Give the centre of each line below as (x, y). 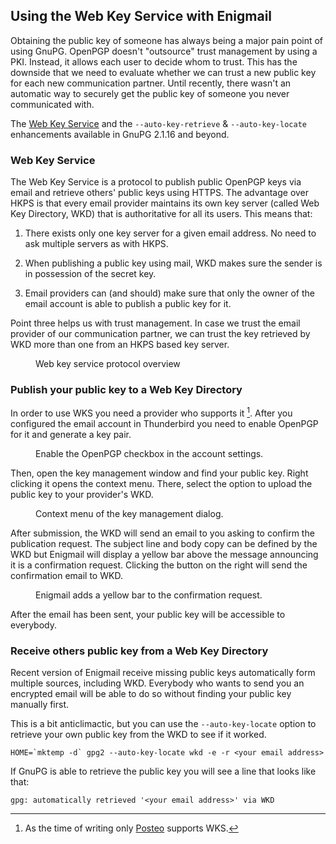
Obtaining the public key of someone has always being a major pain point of (167, 40)
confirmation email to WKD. (66, 576)
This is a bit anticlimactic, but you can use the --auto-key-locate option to (163, 724)
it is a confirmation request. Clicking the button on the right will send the (159, 565)
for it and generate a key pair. (71, 435)
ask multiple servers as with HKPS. (96, 244)
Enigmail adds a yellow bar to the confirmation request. (149, 595)
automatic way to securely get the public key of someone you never (150, 93)
